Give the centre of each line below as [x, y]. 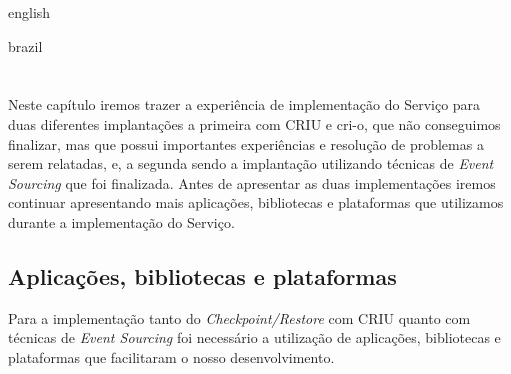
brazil [25, 45]
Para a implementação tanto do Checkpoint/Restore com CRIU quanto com [239, 317]
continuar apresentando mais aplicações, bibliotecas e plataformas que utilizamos [256, 202]
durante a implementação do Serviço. [121, 221]
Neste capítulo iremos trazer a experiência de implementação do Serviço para [244, 104]
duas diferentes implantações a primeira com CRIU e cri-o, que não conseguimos [254, 123]
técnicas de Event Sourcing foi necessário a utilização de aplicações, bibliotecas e [254, 337]
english [29, 12]
